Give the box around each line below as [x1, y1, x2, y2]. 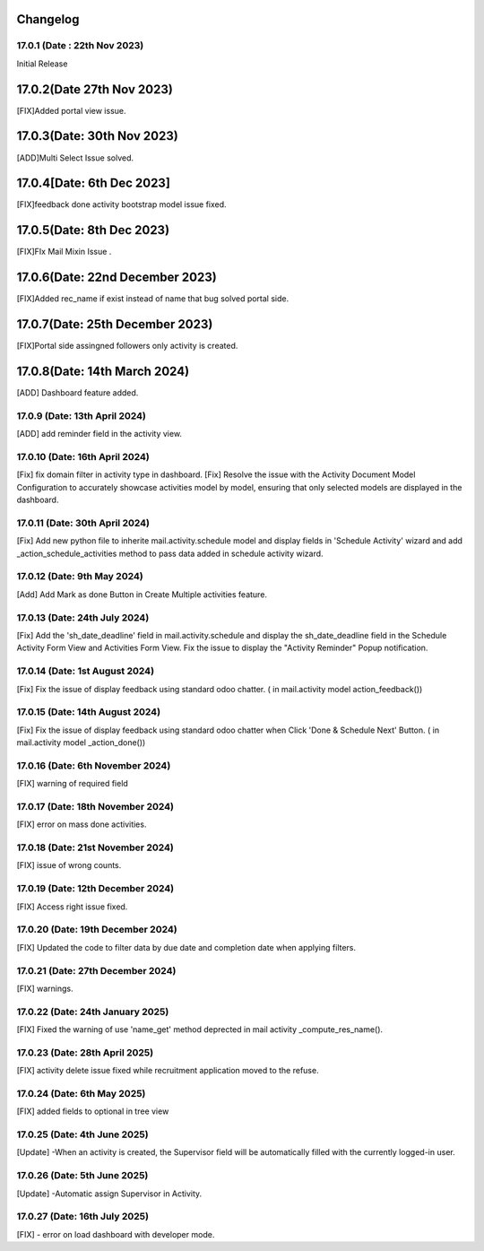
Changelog [16, 12, 80, 27]
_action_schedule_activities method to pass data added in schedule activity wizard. [16, 548, 324, 559]
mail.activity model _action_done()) [16, 737, 146, 748]
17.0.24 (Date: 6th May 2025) [16, 1087, 146, 1099]
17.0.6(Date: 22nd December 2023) [16, 270, 217, 285]
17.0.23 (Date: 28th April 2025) [16, 1046, 154, 1058]
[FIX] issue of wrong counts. [16, 860, 122, 871]
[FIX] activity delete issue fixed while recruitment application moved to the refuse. [16, 1065, 319, 1076]
